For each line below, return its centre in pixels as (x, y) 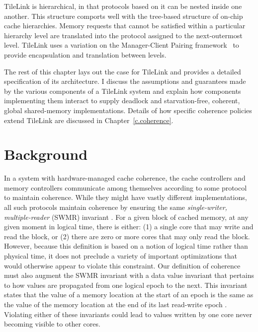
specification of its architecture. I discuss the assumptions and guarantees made (125, 81)
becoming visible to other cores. (52, 324)
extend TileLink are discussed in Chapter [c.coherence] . (89, 120)
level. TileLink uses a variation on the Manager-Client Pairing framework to (122, 45)
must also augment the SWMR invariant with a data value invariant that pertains (129, 275)
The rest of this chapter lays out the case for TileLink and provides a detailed (123, 71)
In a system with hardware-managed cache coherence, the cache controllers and (125, 178)
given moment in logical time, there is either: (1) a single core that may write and (129, 227)
